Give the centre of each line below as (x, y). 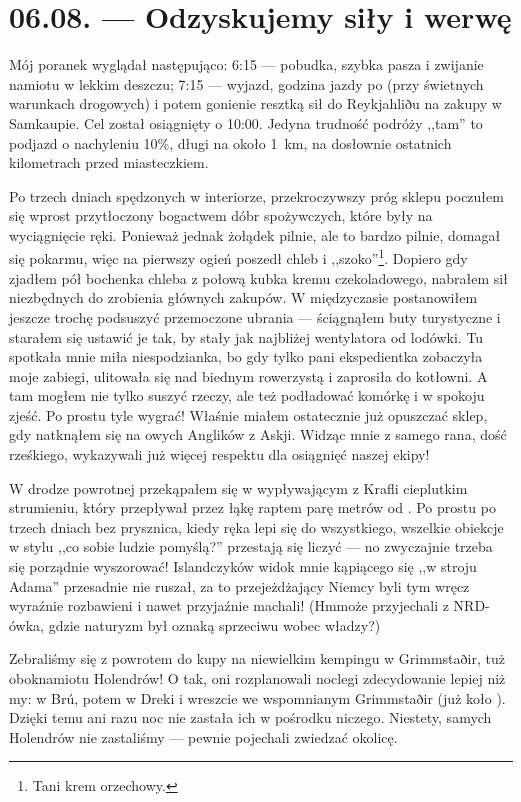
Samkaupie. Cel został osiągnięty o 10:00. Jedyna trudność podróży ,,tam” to (246, 122)
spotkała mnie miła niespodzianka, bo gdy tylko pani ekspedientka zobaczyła (246, 356)
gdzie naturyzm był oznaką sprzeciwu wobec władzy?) (214, 624)
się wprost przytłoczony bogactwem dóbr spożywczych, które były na (221, 215)
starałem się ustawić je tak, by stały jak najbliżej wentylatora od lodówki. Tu (246, 336)
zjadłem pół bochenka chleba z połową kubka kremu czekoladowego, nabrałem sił (258, 277)
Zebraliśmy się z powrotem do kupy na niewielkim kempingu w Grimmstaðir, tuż (257, 658)
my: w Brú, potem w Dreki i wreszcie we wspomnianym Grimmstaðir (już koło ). (257, 697)
